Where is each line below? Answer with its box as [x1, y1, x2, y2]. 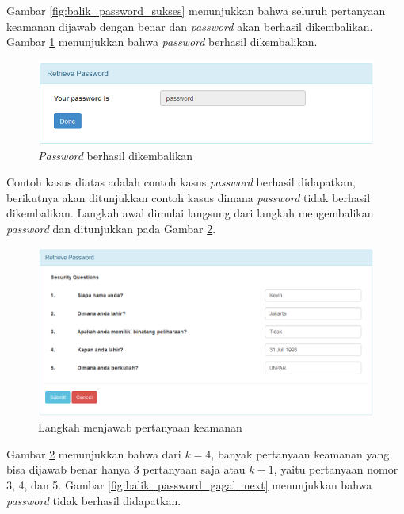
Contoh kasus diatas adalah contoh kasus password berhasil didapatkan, [6, 174, 356, 190]
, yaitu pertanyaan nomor [273, 461, 398, 478]
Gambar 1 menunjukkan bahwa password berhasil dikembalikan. [6, 33, 318, 50]
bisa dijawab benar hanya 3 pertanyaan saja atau [6, 461, 246, 478]
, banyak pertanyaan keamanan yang [211, 445, 390, 462]
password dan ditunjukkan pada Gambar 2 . [6, 221, 216, 237]
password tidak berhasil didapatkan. [6, 492, 181, 508]
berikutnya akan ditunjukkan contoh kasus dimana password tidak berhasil [6, 189, 371, 205]
